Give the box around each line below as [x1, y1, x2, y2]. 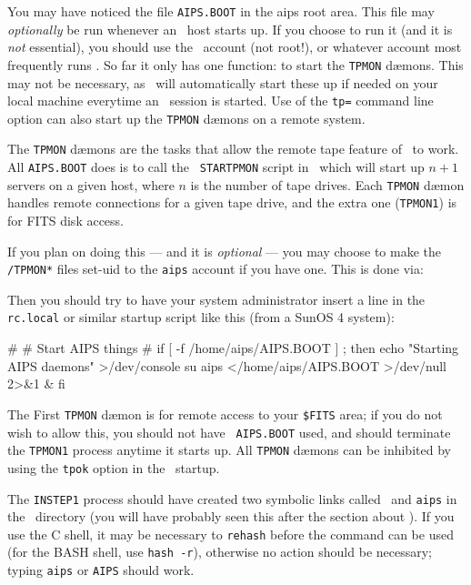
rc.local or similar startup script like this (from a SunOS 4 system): [7, 308, 395, 327]
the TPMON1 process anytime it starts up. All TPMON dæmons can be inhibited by [7, 440, 451, 459]
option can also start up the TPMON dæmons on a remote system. [7, 108, 366, 127]
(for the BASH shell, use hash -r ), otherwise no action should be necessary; [7, 542, 433, 561]
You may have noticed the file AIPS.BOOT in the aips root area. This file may [7, 2, 435, 20]
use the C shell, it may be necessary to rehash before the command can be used [7, 524, 454, 543]
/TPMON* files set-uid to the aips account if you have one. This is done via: [7, 259, 424, 278]
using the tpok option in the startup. [7, 458, 220, 477]
